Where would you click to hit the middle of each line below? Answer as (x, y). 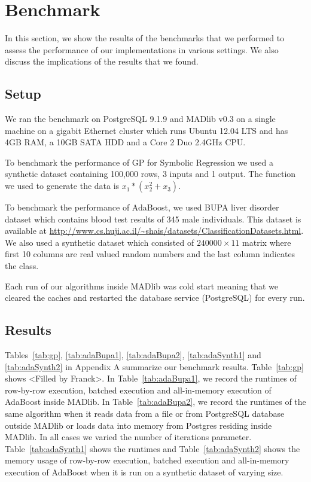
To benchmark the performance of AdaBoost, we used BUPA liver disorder (142, 207)
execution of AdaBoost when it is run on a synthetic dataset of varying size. (144, 472)
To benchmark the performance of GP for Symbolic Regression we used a (139, 162)
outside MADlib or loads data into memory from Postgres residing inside (138, 425)
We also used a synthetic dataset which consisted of (100, 242)
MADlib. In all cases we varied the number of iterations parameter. (128, 437)
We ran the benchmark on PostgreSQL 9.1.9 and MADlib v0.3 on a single (140, 119)
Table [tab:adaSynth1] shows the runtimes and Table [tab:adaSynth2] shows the (153, 448)
